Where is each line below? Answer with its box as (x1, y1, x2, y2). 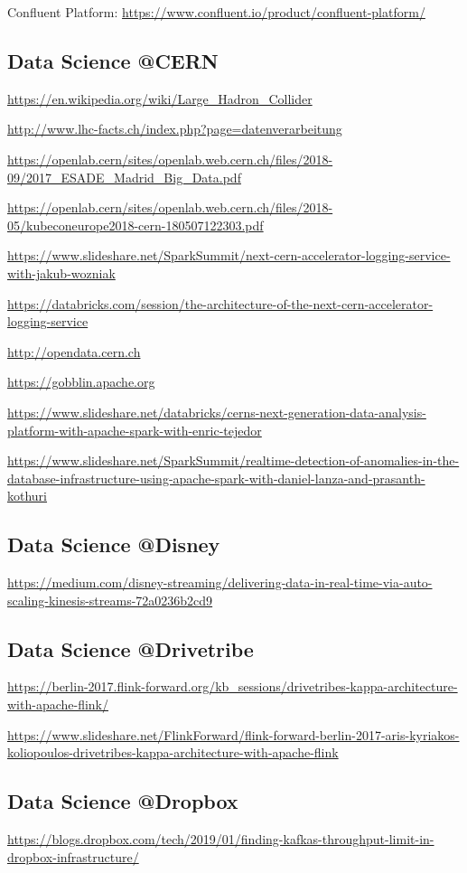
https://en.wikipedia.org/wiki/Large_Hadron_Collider (7, 89, 313, 108)
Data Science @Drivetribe (7, 634, 254, 662)
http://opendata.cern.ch (7, 342, 141, 361)
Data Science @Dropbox (7, 787, 238, 815)
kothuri (7, 486, 48, 505)
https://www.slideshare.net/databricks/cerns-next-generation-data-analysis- (7, 402, 426, 421)
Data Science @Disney (7, 530, 220, 559)
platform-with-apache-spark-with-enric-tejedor (7, 420, 262, 439)
